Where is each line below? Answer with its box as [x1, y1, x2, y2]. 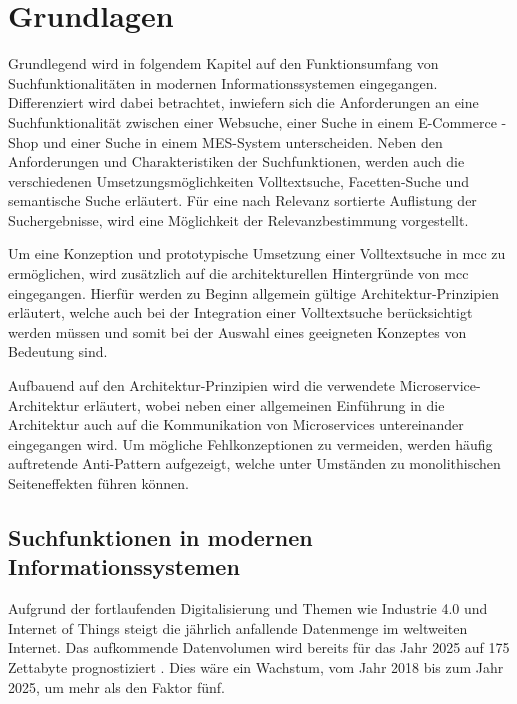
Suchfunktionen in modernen [8, 521, 313, 552]
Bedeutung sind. [8, 341, 108, 362]
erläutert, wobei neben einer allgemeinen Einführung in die [83, 394, 445, 415]
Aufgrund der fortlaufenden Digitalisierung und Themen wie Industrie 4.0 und [8, 598, 488, 619]
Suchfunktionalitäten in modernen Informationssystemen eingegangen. [8, 72, 438, 93]
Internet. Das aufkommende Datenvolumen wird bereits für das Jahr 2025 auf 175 [8, 637, 510, 658]
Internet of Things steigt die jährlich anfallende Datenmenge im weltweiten [8, 617, 468, 638]
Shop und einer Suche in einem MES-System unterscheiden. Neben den [8, 131, 443, 152]
